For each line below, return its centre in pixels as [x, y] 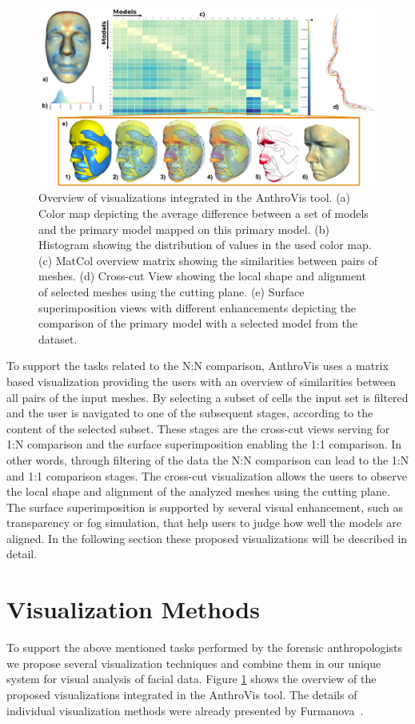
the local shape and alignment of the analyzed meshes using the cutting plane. [198, 491]
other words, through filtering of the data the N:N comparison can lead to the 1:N [208, 459]
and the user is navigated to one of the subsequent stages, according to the [190, 413]
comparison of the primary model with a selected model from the [198, 323]
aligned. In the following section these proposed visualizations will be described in [207, 538]
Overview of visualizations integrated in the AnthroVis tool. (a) [195, 197]
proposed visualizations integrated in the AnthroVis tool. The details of [182, 694]
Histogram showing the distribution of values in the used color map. [205, 245]
